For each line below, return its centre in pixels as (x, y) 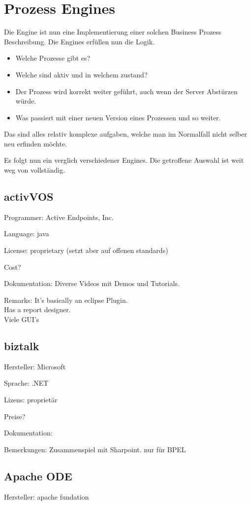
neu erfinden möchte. (35, 143)
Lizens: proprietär (31, 399)
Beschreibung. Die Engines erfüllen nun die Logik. (79, 41)
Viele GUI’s (22, 319)
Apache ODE (38, 476)
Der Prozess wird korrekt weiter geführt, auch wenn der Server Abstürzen (126, 91)
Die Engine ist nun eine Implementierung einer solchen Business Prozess (113, 32)
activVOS (29, 197)
